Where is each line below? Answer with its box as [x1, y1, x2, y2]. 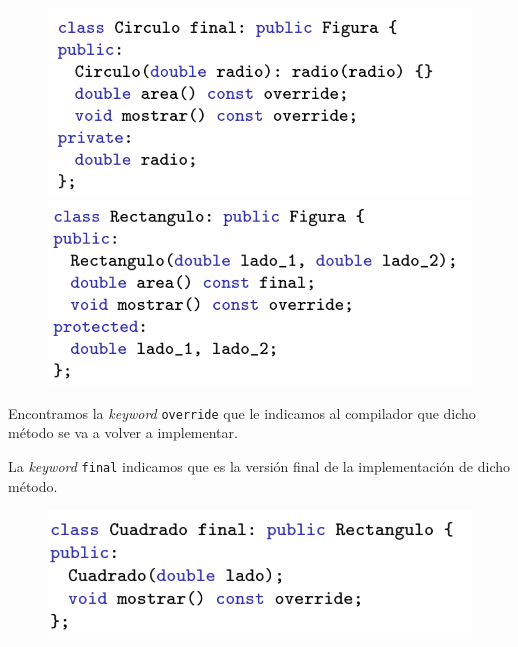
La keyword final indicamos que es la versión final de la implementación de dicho [8, 455, 511, 476]
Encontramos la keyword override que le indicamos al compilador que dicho [8, 402, 476, 423]
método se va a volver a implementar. [8, 422, 238, 443]
